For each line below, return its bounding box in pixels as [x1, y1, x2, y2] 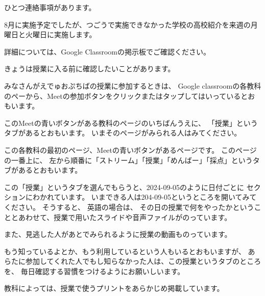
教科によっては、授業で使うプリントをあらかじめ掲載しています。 [4, 283, 224, 293]
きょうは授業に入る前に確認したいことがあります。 [4, 63, 175, 74]
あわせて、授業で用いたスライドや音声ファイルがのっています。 [18, 211, 232, 222]
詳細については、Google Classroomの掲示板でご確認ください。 [4, 46, 211, 57]
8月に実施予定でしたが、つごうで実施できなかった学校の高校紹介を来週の [4, 19, 251, 30]
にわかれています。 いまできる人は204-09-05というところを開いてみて [25, 192, 257, 202]
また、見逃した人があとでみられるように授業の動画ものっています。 [4, 229, 232, 239]
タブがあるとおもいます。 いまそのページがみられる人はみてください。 [4, 127, 242, 138]
